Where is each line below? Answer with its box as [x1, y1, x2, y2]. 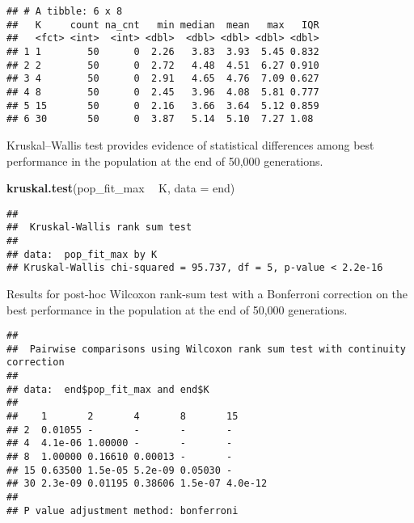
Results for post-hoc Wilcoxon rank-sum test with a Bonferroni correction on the [6, 285, 408, 302]
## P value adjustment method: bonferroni [6, 504, 239, 517]
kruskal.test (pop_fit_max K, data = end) [6, 179, 235, 196]
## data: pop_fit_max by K [6, 248, 158, 260]
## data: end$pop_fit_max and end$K [6, 383, 209, 395]
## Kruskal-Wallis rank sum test [6, 221, 192, 234]
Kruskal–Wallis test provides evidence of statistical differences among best [6, 136, 374, 153]
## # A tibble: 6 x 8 [6, 6, 123, 17]
